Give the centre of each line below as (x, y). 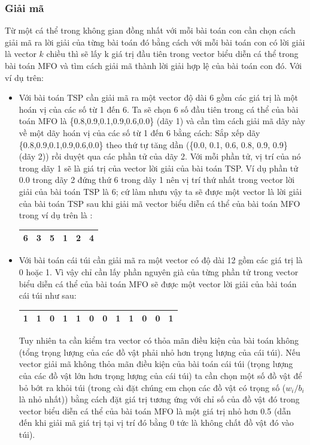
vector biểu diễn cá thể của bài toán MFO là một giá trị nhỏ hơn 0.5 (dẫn (155, 411)
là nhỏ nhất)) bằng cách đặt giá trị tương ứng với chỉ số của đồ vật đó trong (159, 399)
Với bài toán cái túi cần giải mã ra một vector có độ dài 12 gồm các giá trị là (161, 260)
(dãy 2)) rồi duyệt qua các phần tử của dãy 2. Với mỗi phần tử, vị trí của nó (160, 156)
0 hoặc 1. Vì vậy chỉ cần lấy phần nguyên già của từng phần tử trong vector (159, 271)
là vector (21, 54)
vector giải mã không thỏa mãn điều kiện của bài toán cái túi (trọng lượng (156, 364)
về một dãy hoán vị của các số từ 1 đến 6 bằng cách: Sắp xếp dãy (139, 132)
